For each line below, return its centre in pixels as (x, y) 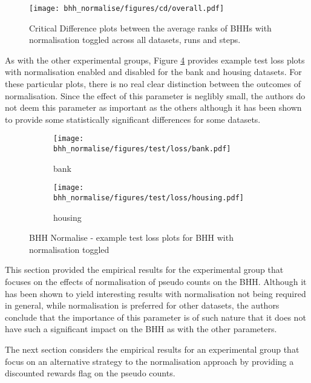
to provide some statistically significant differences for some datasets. (133, 119)
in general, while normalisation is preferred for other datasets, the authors (142, 305)
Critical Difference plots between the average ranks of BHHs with (150, 28)
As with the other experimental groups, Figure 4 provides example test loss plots (155, 60)
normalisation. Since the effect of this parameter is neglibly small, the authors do (155, 95)
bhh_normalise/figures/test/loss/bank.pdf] (142, 149)
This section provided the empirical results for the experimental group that (144, 270)
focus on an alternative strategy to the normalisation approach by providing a (149, 361)
